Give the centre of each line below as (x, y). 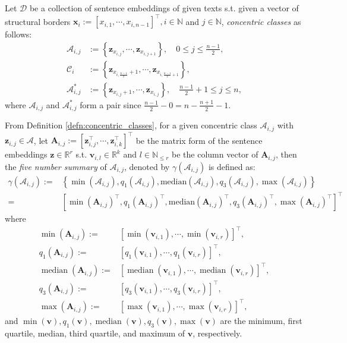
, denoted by (147, 166)
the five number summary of (56, 166)
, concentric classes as (261, 21)
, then (286, 154)
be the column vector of (215, 154)
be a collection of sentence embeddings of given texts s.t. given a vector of (164, 8)
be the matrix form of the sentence (199, 140)
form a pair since (111, 104)
